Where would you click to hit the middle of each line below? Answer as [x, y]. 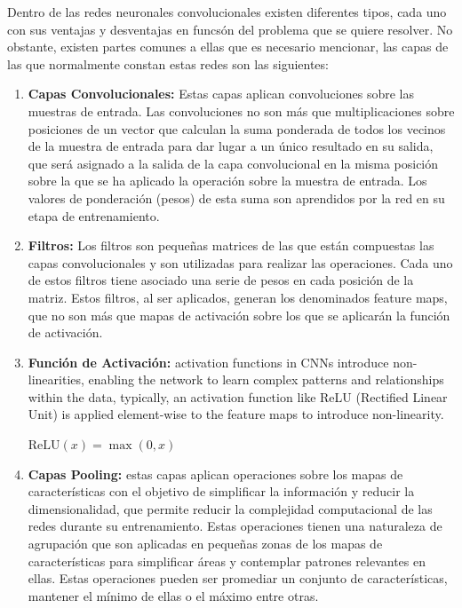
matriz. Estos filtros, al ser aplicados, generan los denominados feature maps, [238, 297]
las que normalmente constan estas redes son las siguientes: [168, 63]
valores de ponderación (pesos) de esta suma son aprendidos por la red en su [236, 197]
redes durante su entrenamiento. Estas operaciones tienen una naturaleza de [235, 526]
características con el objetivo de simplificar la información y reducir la [221, 491]
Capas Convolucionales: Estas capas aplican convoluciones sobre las [221, 94]
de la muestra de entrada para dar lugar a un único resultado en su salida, [231, 146]
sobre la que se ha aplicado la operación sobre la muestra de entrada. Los [227, 181]
